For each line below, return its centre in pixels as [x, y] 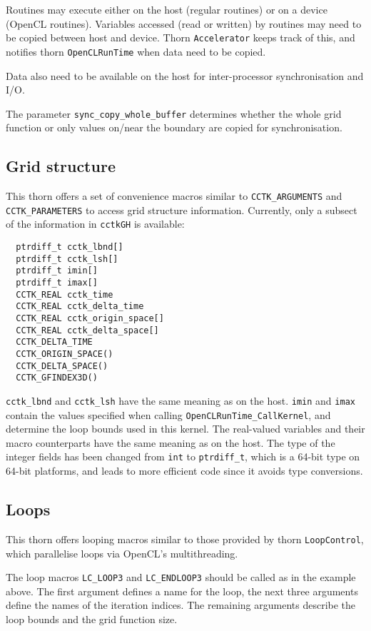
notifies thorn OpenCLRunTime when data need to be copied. [136, 51]
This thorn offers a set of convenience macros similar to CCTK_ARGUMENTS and [174, 196]
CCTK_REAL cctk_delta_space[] [87, 330]
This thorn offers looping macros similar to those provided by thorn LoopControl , [185, 539]
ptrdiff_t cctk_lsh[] [67, 259]
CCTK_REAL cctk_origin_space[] [90, 319]
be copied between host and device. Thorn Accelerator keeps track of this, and [181, 37]
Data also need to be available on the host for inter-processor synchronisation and [185, 75]
